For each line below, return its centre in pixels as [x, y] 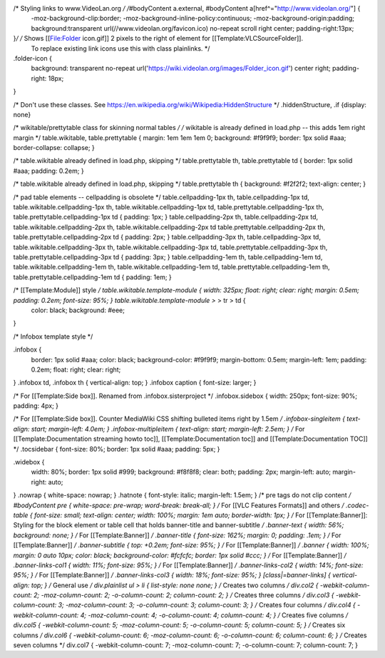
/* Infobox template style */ [53, 337]
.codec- [358, 505]
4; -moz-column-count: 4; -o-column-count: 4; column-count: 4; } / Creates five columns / [214, 615]
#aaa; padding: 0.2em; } [49, 171]
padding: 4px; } [36, 406]
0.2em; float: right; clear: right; [76, 369]
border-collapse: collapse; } [54, 148]
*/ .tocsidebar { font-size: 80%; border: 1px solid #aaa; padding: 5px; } [117, 449]
